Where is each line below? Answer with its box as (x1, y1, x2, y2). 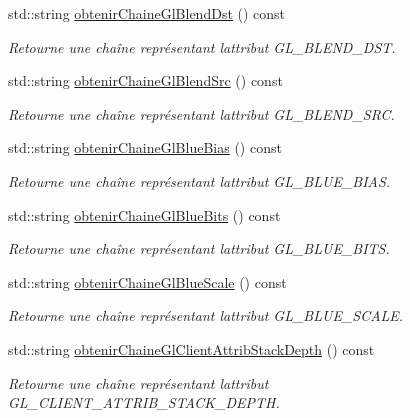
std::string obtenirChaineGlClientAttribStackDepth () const (8, 338, 375, 359)
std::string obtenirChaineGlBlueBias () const (8, 137, 282, 158)
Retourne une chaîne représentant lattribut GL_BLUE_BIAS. (8, 170, 391, 191)
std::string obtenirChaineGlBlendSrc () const (8, 70, 283, 91)
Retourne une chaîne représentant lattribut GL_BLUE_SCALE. (8, 305, 404, 326)
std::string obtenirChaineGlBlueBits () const (8, 204, 281, 225)
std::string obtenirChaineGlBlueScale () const (8, 271, 287, 292)
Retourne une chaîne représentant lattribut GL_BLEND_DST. (8, 36, 396, 57)
